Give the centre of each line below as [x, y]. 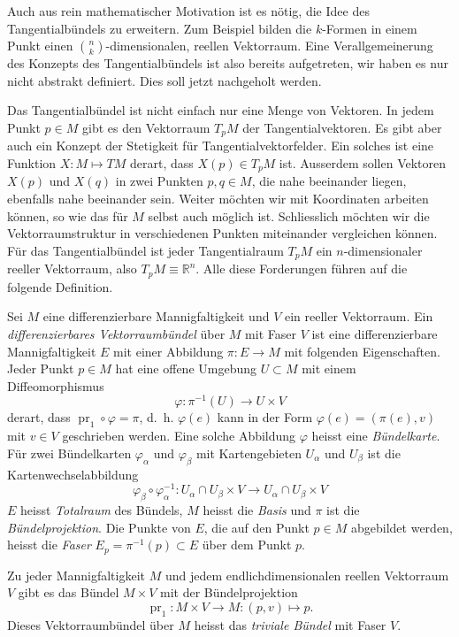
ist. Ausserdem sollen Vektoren [363, 163]
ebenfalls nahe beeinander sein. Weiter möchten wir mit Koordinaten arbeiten [218, 199]
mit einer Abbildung [168, 351]
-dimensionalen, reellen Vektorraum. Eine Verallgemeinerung [269, 46]
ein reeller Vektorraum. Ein [359, 316]
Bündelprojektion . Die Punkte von [99, 527]
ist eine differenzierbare [375, 333]
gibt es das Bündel [69, 592]
